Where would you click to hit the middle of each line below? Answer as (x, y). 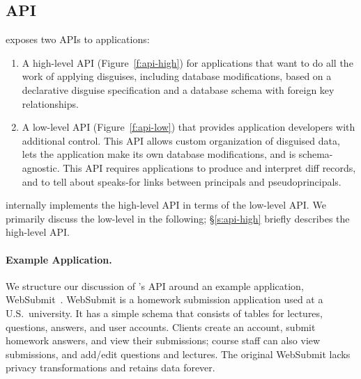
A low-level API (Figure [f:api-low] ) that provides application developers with (189, 127)
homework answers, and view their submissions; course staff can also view (163, 340)
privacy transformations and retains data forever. (110, 368)
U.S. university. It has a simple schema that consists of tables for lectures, (164, 313)
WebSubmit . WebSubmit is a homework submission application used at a (164, 299)
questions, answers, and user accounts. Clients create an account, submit (161, 326)
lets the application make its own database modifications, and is (159, 154)
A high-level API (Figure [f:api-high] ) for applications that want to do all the (187, 62)
